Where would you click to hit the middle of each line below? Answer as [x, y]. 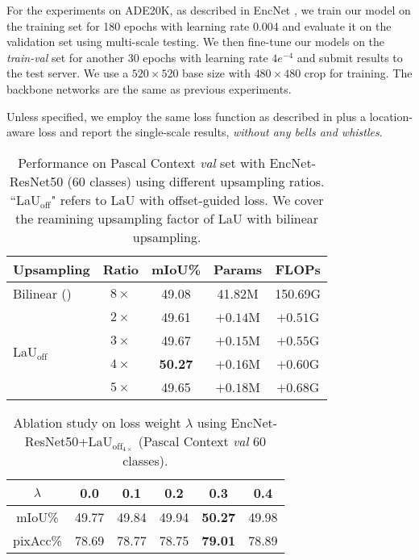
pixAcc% [37, 541]
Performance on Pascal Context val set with [142, 162]
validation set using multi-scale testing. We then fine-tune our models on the [196, 42]
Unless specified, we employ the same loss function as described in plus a [186, 116]
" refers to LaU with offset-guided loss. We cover [187, 199]
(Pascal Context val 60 [202, 441]
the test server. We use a [68, 73]
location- [391, 116]
